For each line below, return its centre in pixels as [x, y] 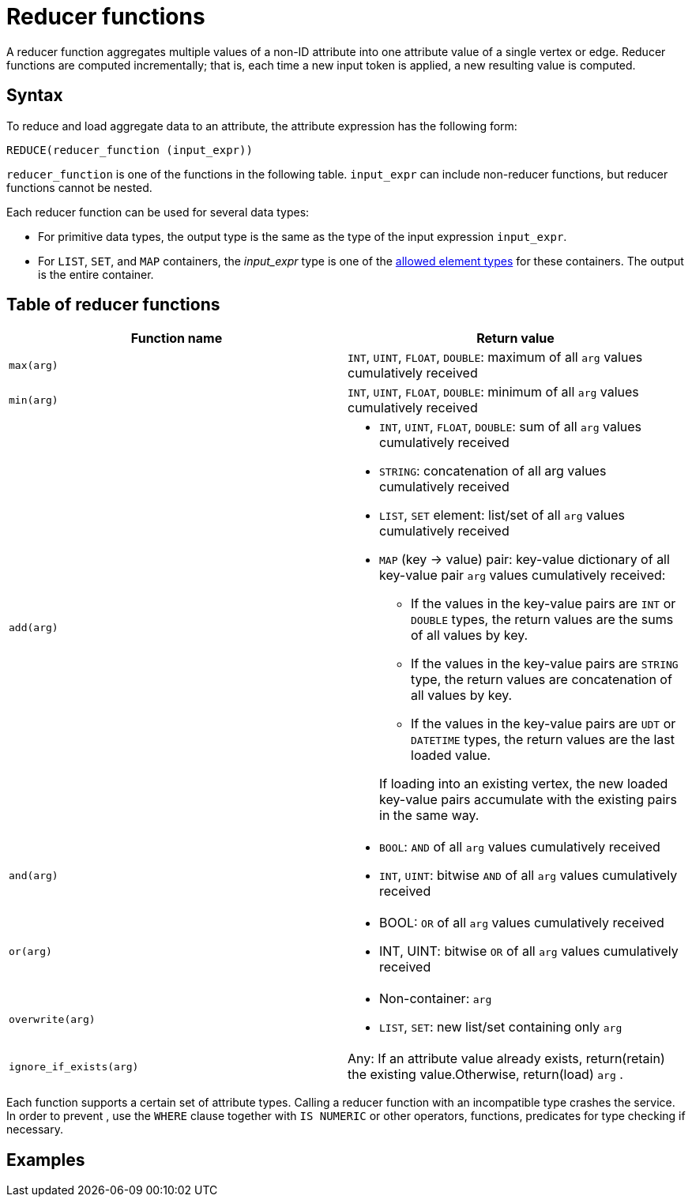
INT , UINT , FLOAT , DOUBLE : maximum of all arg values [495, 357]
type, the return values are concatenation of [542, 680]
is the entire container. [96, 274]
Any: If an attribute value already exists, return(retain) [506, 1059]
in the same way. [429, 816]
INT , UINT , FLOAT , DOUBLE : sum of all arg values [511, 427]
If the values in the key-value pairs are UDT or [543, 724]
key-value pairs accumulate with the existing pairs [528, 800]
